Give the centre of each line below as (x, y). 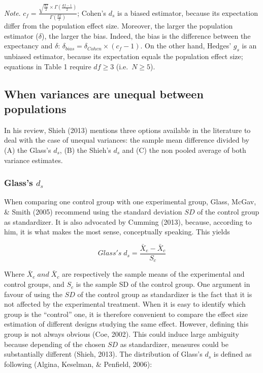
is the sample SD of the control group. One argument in (163, 284)
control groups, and (34, 284)
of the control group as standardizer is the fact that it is (165, 294)
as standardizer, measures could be (174, 344)
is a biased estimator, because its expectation (188, 12)
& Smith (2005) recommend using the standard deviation (93, 211)
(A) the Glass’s (28, 150)
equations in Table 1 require (48, 66)
